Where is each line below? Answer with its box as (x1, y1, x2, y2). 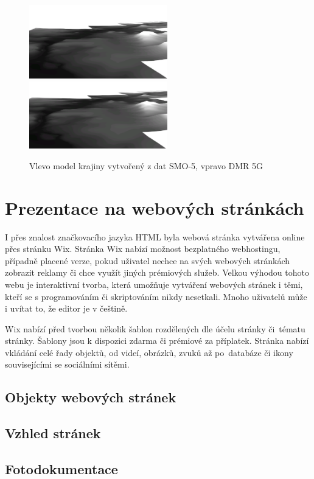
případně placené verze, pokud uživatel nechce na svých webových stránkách (5, 254, 290, 267)
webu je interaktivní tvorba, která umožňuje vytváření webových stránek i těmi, (5, 278, 303, 290)
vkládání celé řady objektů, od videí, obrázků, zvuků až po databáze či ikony (5, 346, 293, 358)
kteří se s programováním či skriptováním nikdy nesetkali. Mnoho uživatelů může (5, 290, 307, 302)
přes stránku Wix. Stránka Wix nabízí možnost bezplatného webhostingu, (5, 242, 281, 255)
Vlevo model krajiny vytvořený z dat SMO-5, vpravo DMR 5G (29, 159, 263, 172)
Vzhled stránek (5, 424, 101, 442)
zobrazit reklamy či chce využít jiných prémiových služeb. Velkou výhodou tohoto (5, 266, 309, 279)
